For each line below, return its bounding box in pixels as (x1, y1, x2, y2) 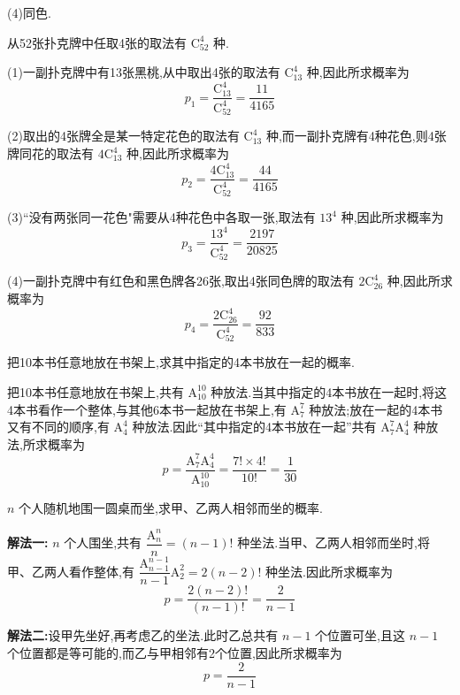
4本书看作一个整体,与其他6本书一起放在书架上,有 (7, 400, 287, 418)
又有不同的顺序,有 (7, 417, 110, 436)
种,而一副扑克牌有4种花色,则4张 (265, 126, 447, 145)
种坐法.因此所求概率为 (265, 561, 394, 580)
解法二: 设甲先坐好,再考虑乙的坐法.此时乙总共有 (7, 626, 279, 645)
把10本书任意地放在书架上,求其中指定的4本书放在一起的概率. (7, 353, 355, 371)
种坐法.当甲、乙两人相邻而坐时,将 (237, 533, 430, 552)
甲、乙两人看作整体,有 (7, 561, 134, 580)
